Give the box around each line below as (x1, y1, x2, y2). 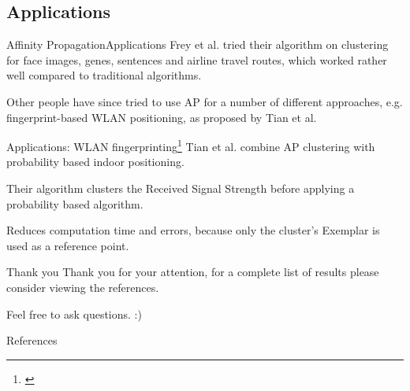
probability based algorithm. (6, 195, 143, 212)
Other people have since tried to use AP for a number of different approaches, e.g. (6, 93, 403, 109)
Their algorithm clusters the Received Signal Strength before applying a (6, 180, 355, 197)
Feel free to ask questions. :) (6, 305, 142, 322)
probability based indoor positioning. (6, 153, 184, 170)
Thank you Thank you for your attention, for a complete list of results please (6, 264, 379, 280)
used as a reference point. (6, 237, 129, 253)
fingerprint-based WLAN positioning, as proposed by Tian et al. (6, 109, 317, 125)
